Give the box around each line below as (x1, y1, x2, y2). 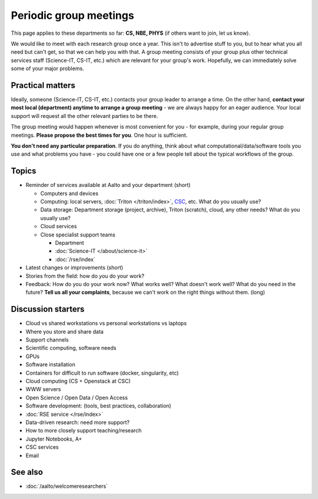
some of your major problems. (11, 65, 85, 72)
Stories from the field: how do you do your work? (25, 272, 144, 280)
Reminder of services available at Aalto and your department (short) (25, 182, 191, 189)
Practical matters (11, 80, 76, 90)
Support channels (25, 336, 69, 343)
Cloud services (40, 223, 77, 230)
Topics (11, 166, 37, 176)
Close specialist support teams (40, 231, 116, 238)
